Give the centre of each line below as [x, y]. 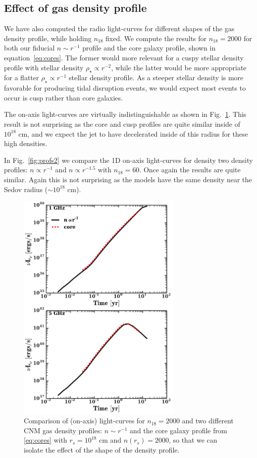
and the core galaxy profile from [179, 430]
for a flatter [22, 77]
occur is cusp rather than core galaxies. [63, 97]
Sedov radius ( [26, 189]
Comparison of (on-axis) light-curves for [84, 421]
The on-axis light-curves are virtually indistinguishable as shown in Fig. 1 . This [125, 114]
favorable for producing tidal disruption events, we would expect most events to [125, 88]
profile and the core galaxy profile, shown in [149, 48]
